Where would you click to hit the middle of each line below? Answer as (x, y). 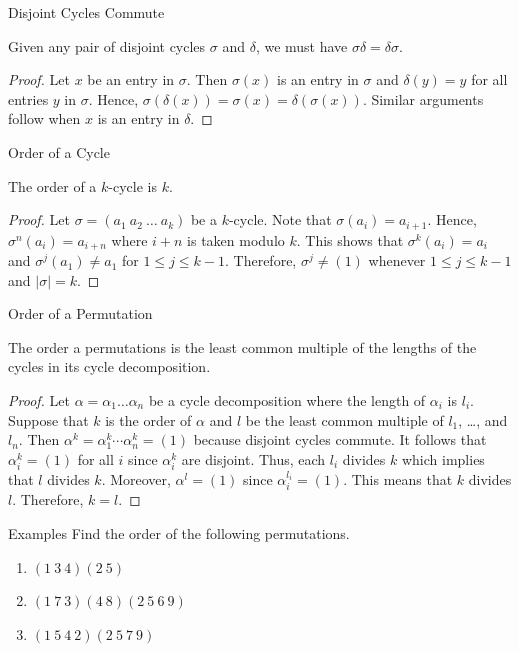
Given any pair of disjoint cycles (107, 45)
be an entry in (131, 79)
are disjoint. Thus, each (253, 458)
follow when (44, 118)
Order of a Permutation (80, 313)
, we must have (301, 45)
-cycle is (132, 185)
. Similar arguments (423, 98)
